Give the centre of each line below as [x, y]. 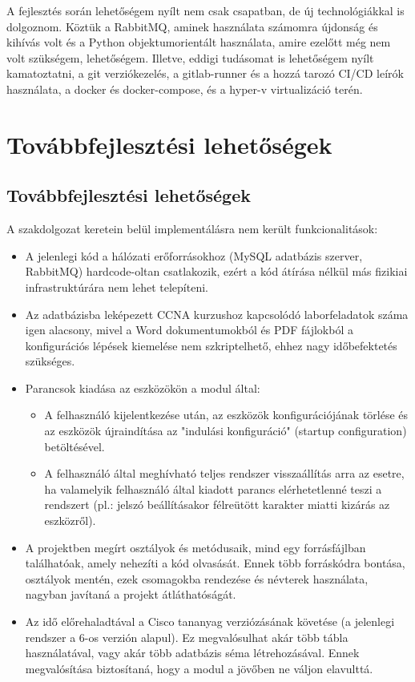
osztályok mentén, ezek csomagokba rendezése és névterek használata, [197, 578]
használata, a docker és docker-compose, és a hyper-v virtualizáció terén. [185, 89]
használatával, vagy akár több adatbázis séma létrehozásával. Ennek [192, 653]
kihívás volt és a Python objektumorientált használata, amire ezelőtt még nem [199, 42]
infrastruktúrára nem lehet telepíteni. [117, 287]
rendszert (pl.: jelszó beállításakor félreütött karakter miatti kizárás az [217, 504]
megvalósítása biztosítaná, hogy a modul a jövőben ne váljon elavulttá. [199, 668]
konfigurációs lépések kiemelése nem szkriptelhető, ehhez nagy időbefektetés [211, 345]
